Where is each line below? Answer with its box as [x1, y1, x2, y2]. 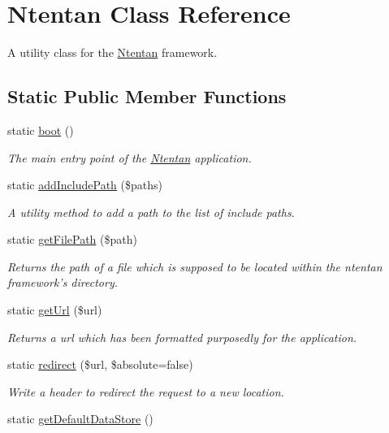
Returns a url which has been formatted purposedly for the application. [7, 328, 357, 345]
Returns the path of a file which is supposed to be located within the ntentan [7, 258, 383, 275]
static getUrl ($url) [7, 301, 102, 318]
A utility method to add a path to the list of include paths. [7, 203, 295, 220]
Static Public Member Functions [7, 84, 287, 109]
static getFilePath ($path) [7, 231, 137, 248]
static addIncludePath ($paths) [7, 176, 162, 193]
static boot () [7, 121, 74, 138]
